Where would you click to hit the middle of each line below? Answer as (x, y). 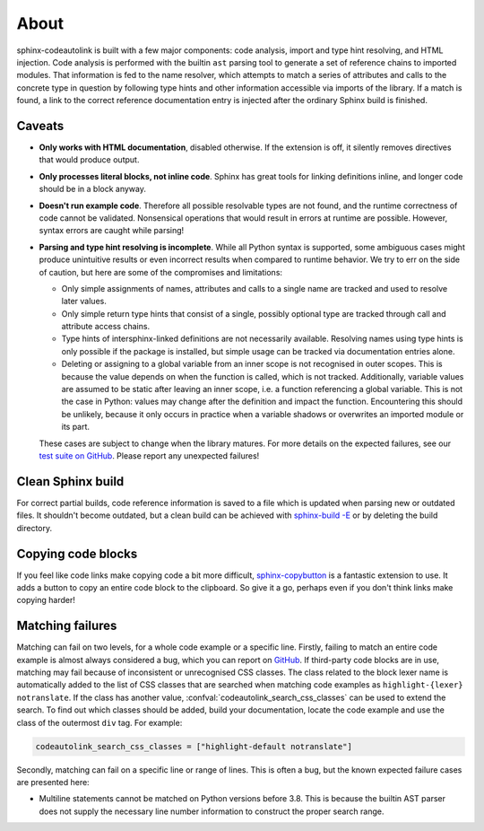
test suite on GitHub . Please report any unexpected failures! (149, 456)
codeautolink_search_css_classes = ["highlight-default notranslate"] (194, 746)
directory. (35, 528)
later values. (84, 302)
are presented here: (53, 782)
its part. (75, 427)
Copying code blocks (77, 553)
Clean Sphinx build (70, 481)
